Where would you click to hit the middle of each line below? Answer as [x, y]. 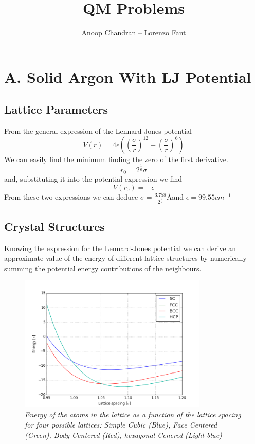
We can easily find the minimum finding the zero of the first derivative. [116, 159]
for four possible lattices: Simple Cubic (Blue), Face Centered [121, 424]
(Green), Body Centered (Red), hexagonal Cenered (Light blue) [123, 434]
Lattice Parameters [56, 109]
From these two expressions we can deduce [71, 196]
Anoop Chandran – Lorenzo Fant [134, 33]
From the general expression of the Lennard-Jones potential [98, 131]
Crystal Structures [54, 226]
